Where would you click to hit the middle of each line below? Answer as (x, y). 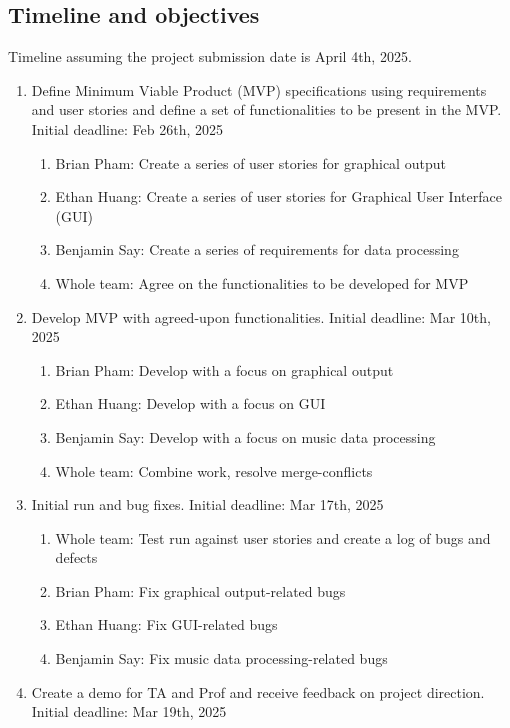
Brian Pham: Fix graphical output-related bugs (200, 590)
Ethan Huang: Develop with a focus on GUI (190, 403)
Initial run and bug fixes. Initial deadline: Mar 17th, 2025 (207, 504)
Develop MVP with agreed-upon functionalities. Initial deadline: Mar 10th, (261, 316)
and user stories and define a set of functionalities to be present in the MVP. (266, 109)
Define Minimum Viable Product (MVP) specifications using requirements (259, 89)
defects (76, 557)
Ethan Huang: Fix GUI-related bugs (166, 624)
